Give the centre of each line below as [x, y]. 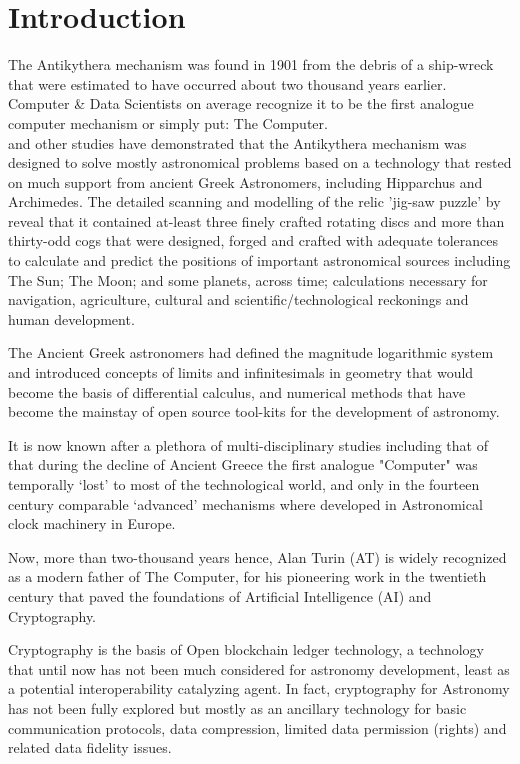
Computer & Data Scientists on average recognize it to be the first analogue [241, 103]
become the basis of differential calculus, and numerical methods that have [237, 391]
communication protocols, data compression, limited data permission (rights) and [257, 727]
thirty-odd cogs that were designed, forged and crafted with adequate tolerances [253, 240]
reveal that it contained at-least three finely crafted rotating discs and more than [256, 220]
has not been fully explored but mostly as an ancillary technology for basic [237, 707]
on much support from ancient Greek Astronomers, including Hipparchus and [245, 181]
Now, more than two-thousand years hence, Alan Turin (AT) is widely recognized [257, 556]
